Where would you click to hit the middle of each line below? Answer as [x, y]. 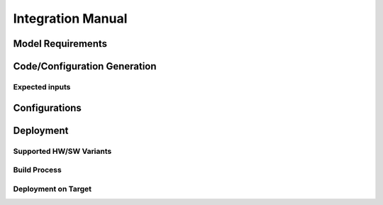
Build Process [37, 170]
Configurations [47, 107]
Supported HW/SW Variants [62, 151]
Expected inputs [42, 87]
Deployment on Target [52, 189]
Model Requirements [60, 44]
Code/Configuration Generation [85, 66]
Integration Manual [70, 18]
